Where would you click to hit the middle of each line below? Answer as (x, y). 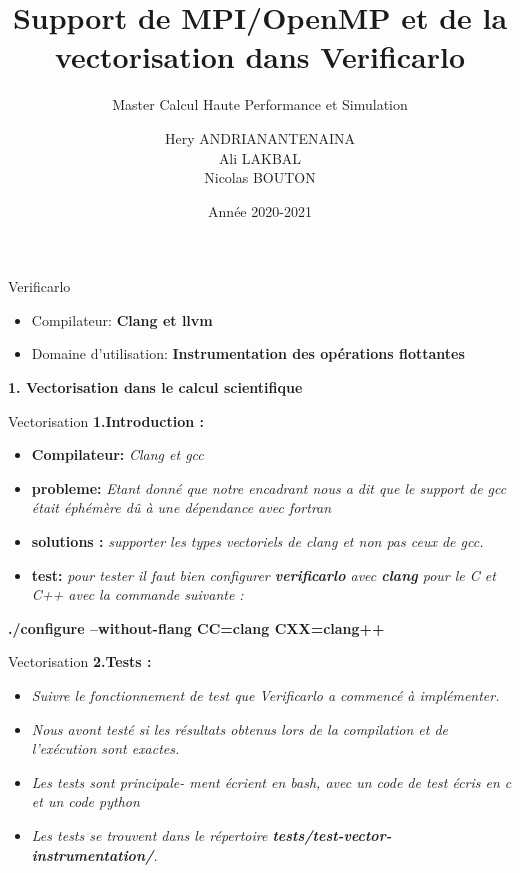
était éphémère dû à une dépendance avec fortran (181, 507)
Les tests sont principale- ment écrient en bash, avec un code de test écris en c (271, 781)
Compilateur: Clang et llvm (122, 319)
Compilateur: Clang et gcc (117, 454)
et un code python (85, 801)
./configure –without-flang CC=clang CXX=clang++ (196, 627)
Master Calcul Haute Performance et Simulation (260, 104)
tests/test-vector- (332, 834)
